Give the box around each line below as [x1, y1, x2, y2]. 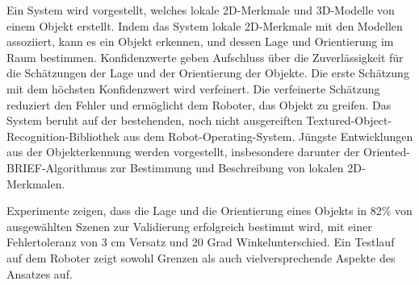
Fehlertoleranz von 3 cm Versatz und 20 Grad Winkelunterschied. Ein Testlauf [6, 233, 395, 250]
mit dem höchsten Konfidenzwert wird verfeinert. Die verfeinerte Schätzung [6, 80, 380, 97]
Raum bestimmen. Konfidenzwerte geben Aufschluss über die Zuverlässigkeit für [6, 48, 404, 65]
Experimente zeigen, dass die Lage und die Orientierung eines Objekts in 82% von [6, 202, 413, 219]
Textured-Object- [306, 112, 392, 129]
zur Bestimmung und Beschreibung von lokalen [110, 159, 344, 176]
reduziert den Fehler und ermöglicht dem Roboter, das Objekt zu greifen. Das [6, 96, 392, 113]
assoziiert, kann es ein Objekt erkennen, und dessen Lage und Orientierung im [6, 33, 394, 50]
